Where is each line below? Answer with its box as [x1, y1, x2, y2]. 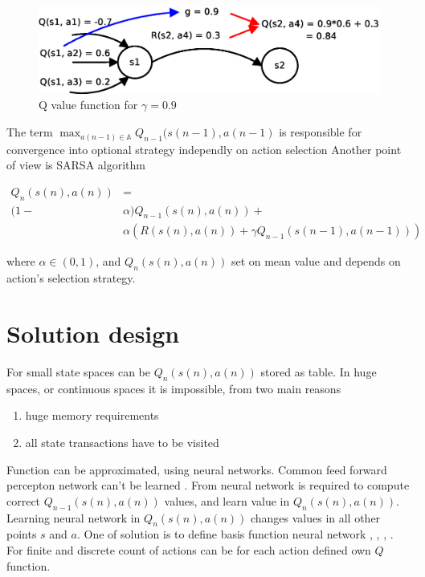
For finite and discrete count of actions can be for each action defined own [6, 541, 371, 558]
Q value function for [39, 96, 138, 113]
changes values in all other [250, 509, 381, 526]
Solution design [6, 317, 180, 350]
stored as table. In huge [260, 363, 377, 380]
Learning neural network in [6, 509, 141, 526]
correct [6, 492, 41, 509]
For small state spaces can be [6, 363, 151, 380]
